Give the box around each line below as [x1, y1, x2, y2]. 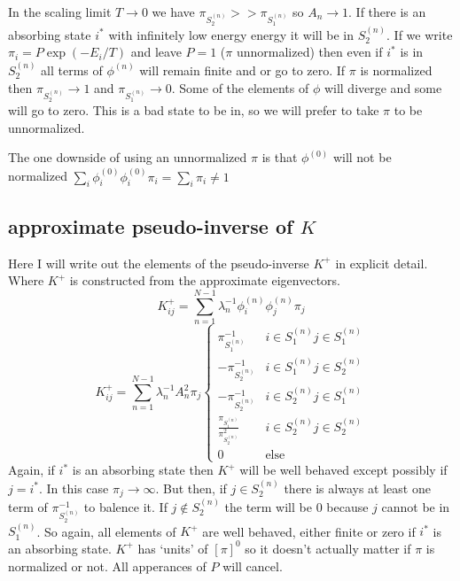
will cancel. [222, 556, 283, 575]
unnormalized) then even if [236, 43, 383, 61]
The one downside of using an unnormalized [8, 148, 247, 167]
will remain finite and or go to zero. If [139, 60, 346, 79]
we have [152, 3, 195, 20]
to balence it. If [83, 497, 168, 515]
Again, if [8, 461, 55, 479]
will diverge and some [324, 79, 442, 97]
